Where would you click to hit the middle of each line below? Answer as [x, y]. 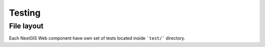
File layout [26, 26]
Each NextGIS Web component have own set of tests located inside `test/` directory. [97, 38]
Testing [25, 13]
